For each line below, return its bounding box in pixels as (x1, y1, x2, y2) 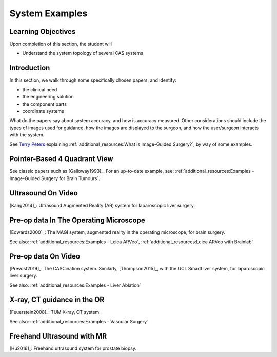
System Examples (9, 8, 88, 19)
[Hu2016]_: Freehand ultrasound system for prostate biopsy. (9, 345, 137, 351)
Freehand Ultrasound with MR (9, 331, 107, 341)
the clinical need (22, 86, 57, 92)
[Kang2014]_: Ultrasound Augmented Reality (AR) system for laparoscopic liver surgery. (9, 202, 195, 208)
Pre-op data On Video (9, 252, 81, 261)
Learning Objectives (9, 27, 76, 36)
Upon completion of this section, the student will (9, 41, 112, 47)
